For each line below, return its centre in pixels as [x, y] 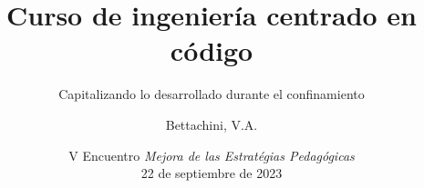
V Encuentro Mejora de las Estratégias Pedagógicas [212, 155]
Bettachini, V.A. [212, 124]
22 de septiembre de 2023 [212, 173]
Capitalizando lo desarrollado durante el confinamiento [212, 94]
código [212, 50]
